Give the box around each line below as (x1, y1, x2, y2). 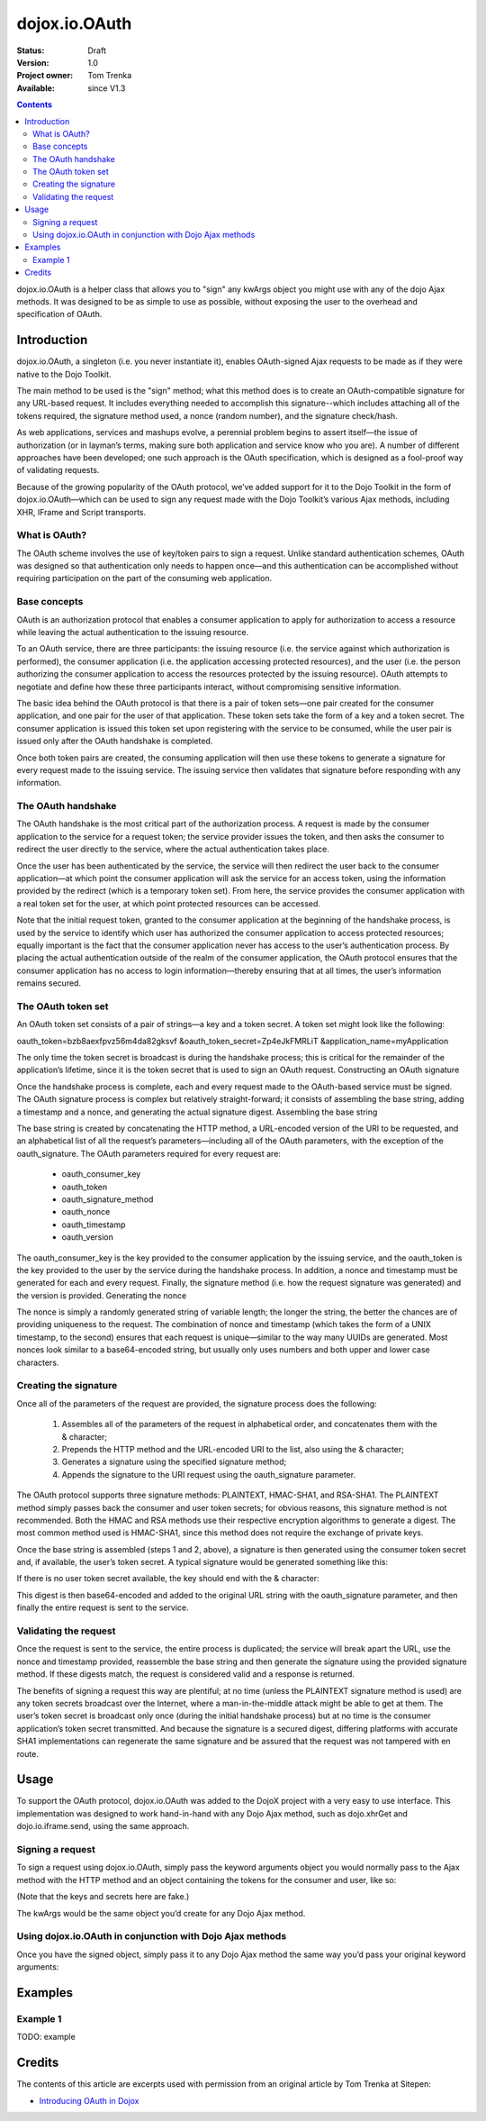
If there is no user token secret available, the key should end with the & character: (16, 1573, 319, 1584)
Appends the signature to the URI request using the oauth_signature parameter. (61, 1469, 355, 1479)
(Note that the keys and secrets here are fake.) (16, 1891, 190, 1902)
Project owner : (16, 70, 74, 81)
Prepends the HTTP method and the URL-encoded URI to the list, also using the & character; (61, 1443, 404, 1454)
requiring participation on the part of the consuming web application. (16, 573, 273, 584)
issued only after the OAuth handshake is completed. (16, 735, 213, 747)
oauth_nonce (61, 1206, 111, 1217)
